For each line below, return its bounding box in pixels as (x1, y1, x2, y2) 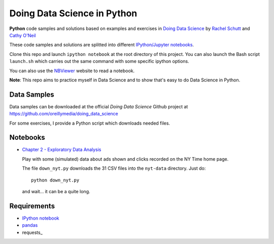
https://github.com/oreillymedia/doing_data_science (9, 111, 119, 117)
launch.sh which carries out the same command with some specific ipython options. (9, 58, 190, 65)
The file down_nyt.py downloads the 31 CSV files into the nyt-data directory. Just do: (22, 165, 206, 171)
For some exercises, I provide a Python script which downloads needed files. (9, 120, 170, 126)
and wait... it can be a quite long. (22, 189, 91, 195)
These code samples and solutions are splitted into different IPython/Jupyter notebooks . (9, 42, 194, 48)
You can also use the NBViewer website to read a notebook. (9, 68, 135, 74)
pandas (22, 222, 38, 228)
